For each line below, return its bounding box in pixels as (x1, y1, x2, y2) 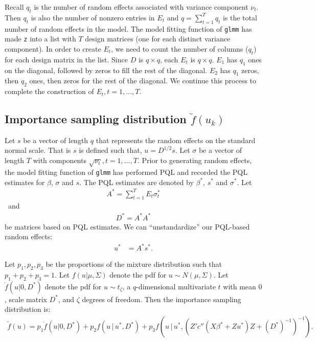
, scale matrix (5, 293, 47, 304)
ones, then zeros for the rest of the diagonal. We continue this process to (29, 75, 257, 86)
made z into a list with (5, 33, 76, 44)
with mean (223, 281, 256, 291)
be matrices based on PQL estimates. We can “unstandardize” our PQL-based (5, 221, 250, 232)
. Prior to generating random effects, (137, 155, 252, 166)
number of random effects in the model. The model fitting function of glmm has (5, 23, 252, 34)
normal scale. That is (5, 145, 71, 155)
